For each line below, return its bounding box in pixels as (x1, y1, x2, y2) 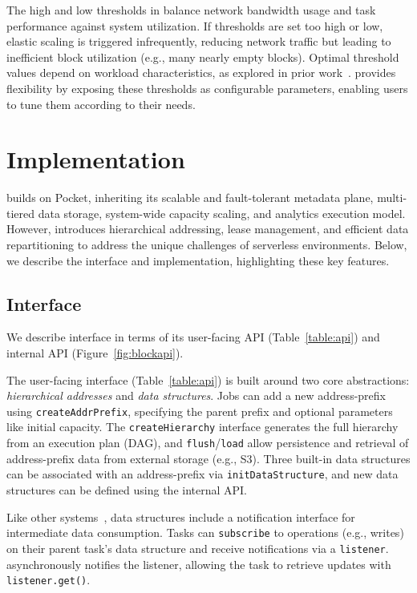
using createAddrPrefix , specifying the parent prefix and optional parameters (6, 402, 393, 419)
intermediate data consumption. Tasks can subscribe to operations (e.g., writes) (6, 524, 404, 541)
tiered (6, 204, 35, 221)
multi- (377, 189, 407, 206)
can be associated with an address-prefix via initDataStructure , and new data (6, 466, 399, 482)
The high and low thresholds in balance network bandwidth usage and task (6, 2, 376, 18)
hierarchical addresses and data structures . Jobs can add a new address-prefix (6, 387, 386, 404)
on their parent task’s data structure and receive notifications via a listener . (6, 539, 389, 556)
